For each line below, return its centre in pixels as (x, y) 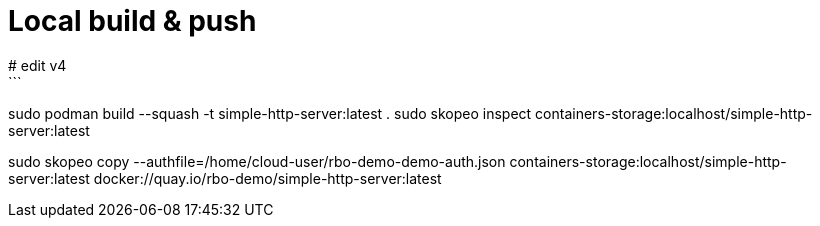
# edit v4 (37, 65)
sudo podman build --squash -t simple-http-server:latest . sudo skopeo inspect (270, 113)
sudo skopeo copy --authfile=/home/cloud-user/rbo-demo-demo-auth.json (257, 161)
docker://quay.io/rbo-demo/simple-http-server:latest (267, 178)
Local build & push (132, 21)
